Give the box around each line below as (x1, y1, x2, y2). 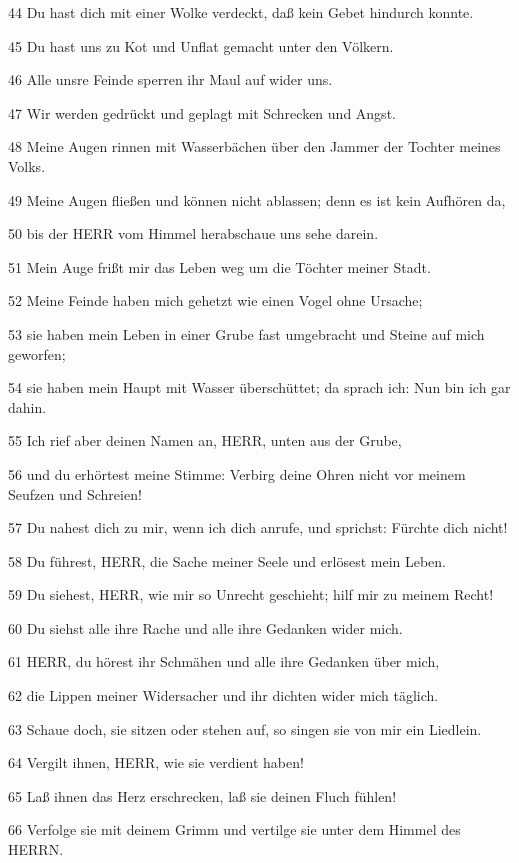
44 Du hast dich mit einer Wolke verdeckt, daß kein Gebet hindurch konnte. (8, 2, 474, 22)
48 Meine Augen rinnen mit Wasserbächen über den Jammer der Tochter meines (8, 136, 501, 157)
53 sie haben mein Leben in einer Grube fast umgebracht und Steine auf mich (8, 323, 485, 344)
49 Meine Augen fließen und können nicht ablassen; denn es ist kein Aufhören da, (8, 189, 506, 210)
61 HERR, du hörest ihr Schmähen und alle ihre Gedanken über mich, (8, 651, 440, 672)
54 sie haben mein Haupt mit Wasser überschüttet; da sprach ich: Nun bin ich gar (8, 377, 511, 398)
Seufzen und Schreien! (8, 483, 142, 504)
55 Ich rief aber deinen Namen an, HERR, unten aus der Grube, (8, 430, 402, 451)
